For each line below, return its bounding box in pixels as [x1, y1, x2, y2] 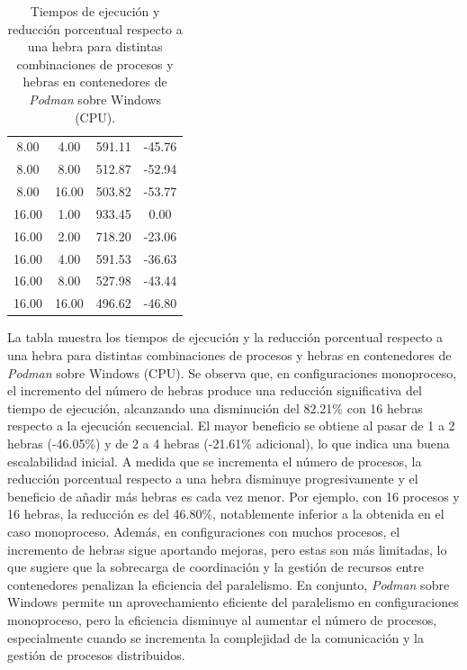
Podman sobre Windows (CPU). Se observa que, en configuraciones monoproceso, [7, 363, 457, 382]
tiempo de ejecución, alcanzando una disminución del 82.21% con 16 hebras [7, 398, 423, 417]
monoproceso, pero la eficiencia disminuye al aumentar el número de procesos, [7, 610, 437, 629]
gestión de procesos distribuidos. [7, 646, 185, 665]
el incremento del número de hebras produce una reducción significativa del [7, 381, 422, 400]
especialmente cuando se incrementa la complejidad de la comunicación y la [7, 628, 424, 647]
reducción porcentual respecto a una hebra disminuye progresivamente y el [7, 469, 418, 488]
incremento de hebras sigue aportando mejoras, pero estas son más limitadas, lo [7, 539, 447, 558]
